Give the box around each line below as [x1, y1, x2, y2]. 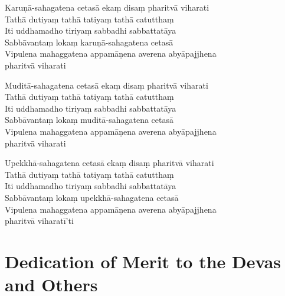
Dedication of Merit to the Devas [5, 249, 281, 273]
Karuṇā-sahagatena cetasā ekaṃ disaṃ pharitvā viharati [5, 1, 209, 13]
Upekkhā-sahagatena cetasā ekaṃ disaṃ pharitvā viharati [5, 157, 214, 169]
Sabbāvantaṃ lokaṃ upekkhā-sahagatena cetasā [5, 191, 179, 203]
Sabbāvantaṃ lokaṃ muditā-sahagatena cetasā [5, 113, 173, 126]
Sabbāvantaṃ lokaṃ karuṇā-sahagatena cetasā [5, 35, 173, 48]
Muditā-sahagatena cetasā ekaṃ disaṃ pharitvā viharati [5, 79, 208, 91]
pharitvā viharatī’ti [5, 214, 74, 227]
